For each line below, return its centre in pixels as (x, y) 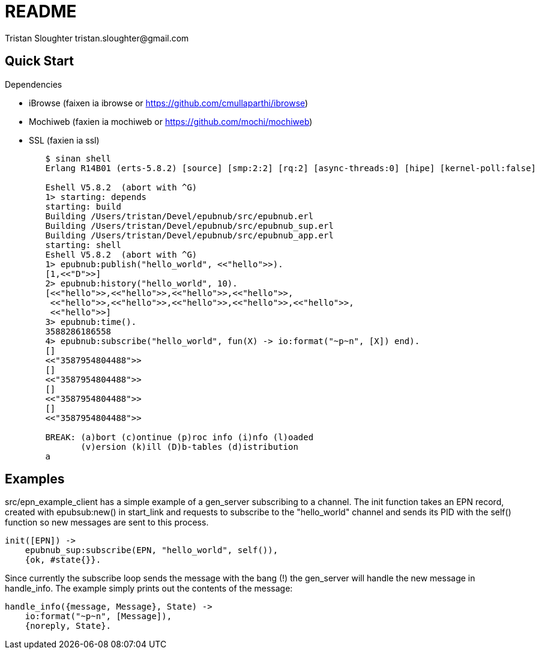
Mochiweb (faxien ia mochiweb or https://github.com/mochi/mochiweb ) (171, 121)
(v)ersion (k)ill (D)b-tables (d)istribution (189, 447)
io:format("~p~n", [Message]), (98, 616)
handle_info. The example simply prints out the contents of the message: (149, 589)
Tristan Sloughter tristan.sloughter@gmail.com (97, 38)
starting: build (83, 206)
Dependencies (34, 84)
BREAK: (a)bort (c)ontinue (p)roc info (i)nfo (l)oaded (179, 437)
